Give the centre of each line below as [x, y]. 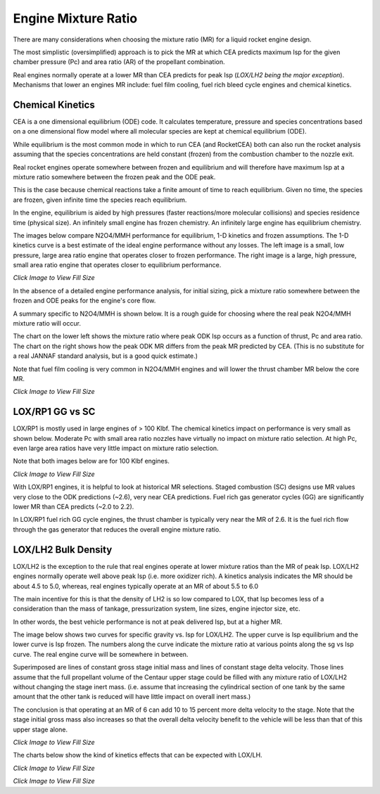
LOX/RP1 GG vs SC [54, 412]
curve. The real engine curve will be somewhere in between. [101, 654]
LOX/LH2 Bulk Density [63, 550]
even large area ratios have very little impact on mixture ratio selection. [116, 448]
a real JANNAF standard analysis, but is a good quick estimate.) [106, 356]
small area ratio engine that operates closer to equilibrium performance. [117, 265]
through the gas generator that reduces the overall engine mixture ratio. [117, 529]
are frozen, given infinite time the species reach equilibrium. [100, 200]
